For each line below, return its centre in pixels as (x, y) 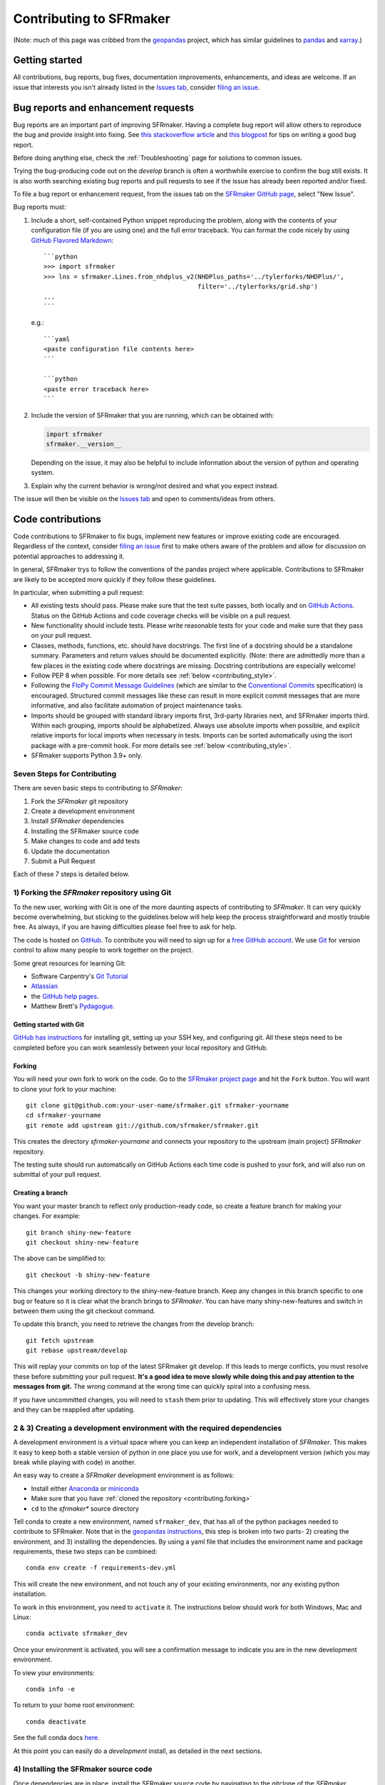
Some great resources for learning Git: (70, 963)
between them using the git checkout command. (84, 1311)
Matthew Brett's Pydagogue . (73, 1006)
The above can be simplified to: (60, 1258)
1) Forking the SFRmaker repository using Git (92, 892)
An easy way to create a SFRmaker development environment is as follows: (124, 1475)
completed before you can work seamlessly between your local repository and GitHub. (140, 1047)
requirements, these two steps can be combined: (85, 1552)
